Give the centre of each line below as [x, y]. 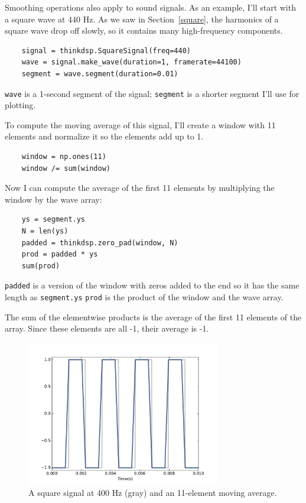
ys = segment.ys [53, 220]
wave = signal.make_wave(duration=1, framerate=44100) [131, 62]
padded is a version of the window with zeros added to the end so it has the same [152, 285]
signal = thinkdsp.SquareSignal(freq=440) [106, 51]
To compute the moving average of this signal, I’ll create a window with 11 [140, 124]
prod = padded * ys [60, 254]
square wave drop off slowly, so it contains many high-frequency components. [144, 30]
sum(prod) [41, 266]
